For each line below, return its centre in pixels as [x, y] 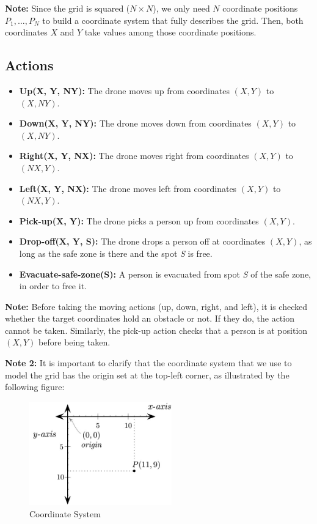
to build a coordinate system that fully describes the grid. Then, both [173, 20]
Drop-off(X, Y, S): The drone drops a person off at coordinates [142, 241]
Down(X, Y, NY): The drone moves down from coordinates [135, 123]
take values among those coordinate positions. [170, 32]
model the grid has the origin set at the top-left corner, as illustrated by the [147, 375]
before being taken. [75, 342]
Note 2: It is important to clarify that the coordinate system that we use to [148, 363]
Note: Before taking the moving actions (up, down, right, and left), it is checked [156, 306]
